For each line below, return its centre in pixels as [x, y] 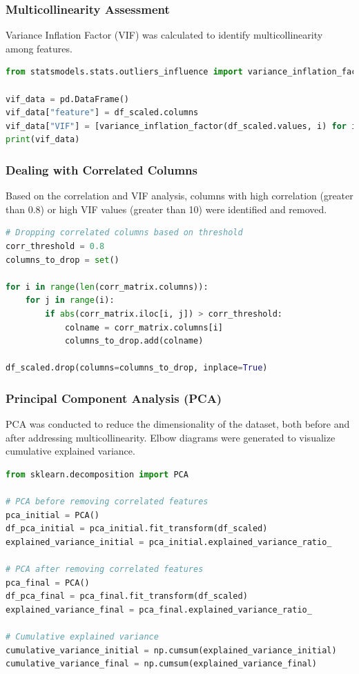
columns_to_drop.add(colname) [134, 341]
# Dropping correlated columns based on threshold [124, 233]
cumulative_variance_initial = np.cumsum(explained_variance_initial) [171, 650]
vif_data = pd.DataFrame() [67, 99]
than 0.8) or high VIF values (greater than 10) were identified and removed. [166, 209]
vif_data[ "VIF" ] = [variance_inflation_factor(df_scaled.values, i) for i [181, 126]
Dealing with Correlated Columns [101, 169]
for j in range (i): [70, 300]
